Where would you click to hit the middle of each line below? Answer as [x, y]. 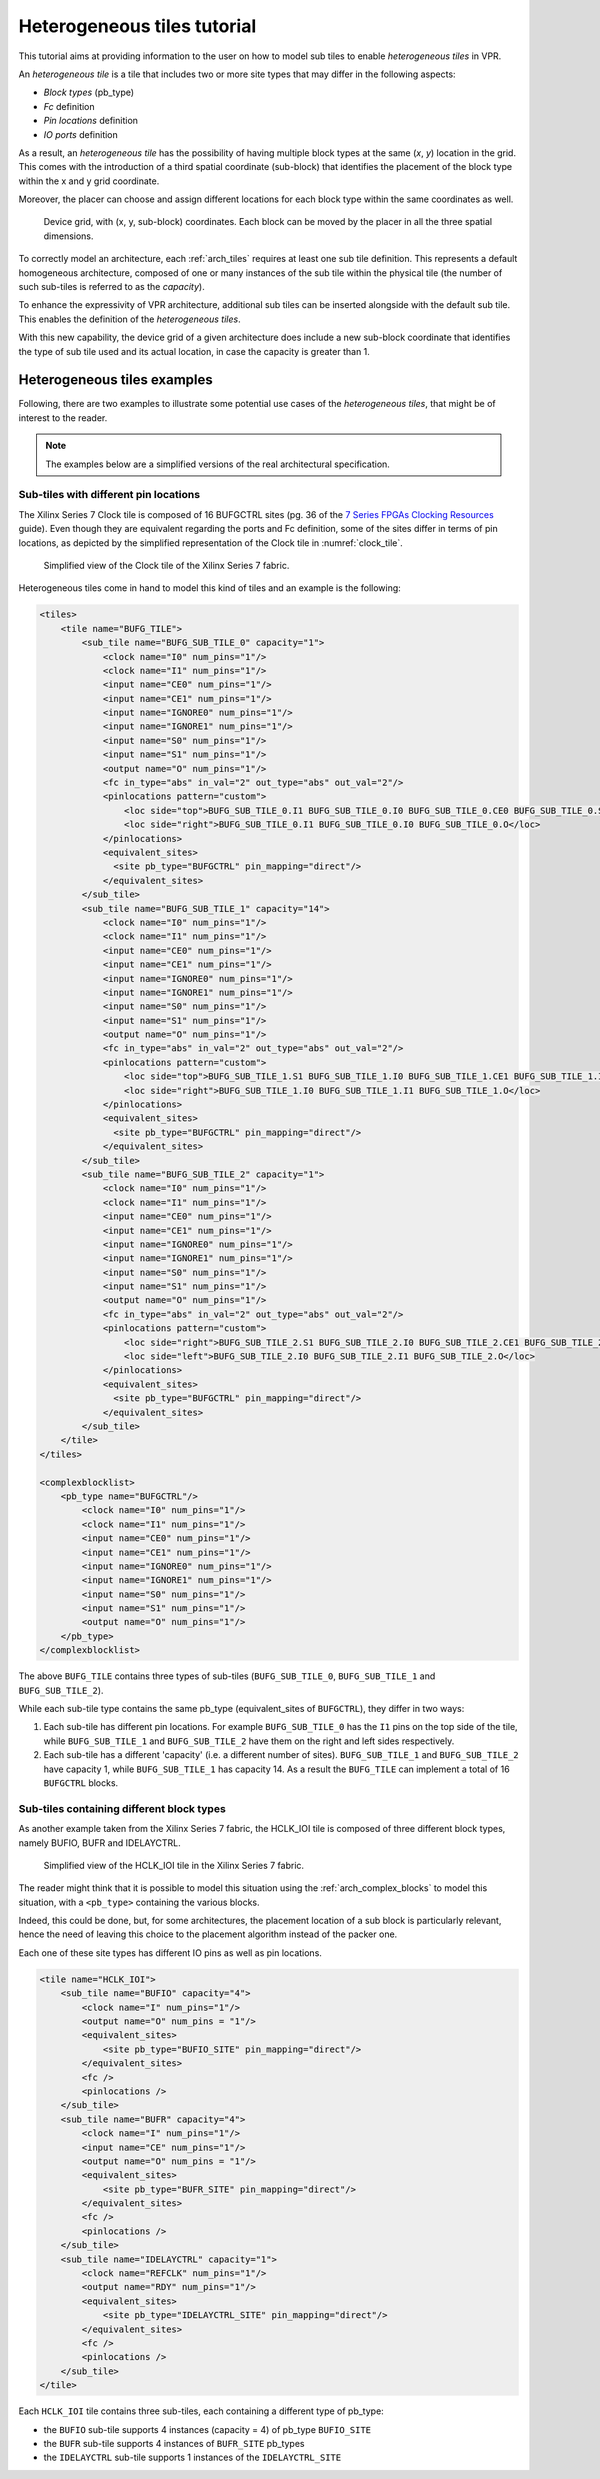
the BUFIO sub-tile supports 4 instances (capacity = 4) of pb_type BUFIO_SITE [207, 2429]
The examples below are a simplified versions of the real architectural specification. [217, 464]
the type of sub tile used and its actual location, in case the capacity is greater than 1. [194, 351]
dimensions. [68, 236]
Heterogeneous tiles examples [116, 380]
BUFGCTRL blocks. [81, 1782]
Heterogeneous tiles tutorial [137, 26]
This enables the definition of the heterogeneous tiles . [129, 319]
